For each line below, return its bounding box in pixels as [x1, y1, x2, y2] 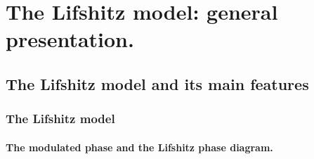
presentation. [6, 25, 134, 53]
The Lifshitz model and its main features [6, 72, 309, 94]
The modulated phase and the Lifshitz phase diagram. [6, 139, 273, 154]
